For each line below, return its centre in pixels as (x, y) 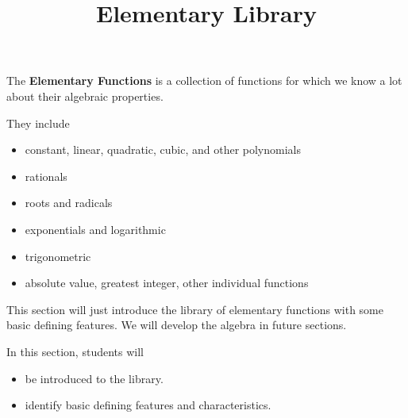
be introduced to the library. (94, 378)
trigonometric (58, 256)
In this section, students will (75, 351)
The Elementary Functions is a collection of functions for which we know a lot (204, 81)
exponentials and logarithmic (95, 229)
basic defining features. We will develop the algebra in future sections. (177, 325)
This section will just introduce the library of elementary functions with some (195, 309)
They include (38, 123)
